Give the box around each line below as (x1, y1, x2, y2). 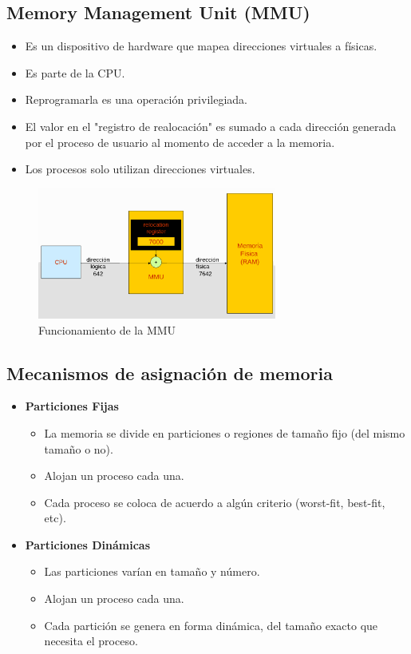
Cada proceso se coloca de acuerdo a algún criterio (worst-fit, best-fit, (44, 493, 385, 510)
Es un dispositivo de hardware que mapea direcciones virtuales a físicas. (25, 38, 377, 54)
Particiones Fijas (25, 398, 119, 414)
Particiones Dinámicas (25, 536, 151, 553)
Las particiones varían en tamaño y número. (44, 563, 260, 580)
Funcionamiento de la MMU (38, 321, 176, 338)
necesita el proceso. (44, 632, 138, 649)
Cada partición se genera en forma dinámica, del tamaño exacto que (44, 616, 378, 633)
